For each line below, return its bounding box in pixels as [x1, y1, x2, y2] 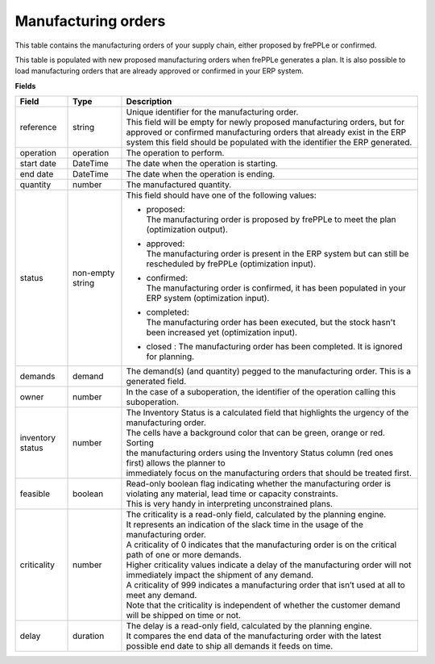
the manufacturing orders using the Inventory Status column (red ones [126, 448, 394, 459]
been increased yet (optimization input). [146, 327, 298, 338]
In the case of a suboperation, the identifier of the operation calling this [126, 386, 396, 398]
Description [126, 96, 172, 107]
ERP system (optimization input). [146, 293, 270, 304]
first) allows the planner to [126, 457, 226, 469]
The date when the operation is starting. [126, 158, 278, 169]
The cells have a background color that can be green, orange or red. [126, 428, 386, 439]
